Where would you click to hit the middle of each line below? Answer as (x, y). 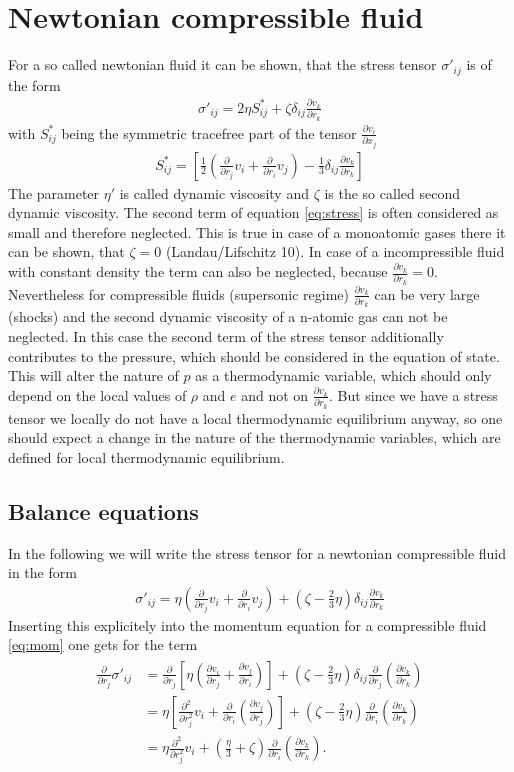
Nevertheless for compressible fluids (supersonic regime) (178, 293)
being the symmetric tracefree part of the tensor (209, 132)
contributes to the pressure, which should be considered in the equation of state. (254, 355)
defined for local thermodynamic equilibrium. (146, 456)
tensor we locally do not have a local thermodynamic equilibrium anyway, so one (255, 417)
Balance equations (103, 510)
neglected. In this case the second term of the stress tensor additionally (226, 336)
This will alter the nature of (93, 375)
